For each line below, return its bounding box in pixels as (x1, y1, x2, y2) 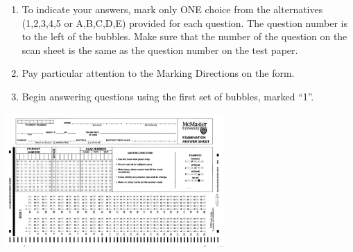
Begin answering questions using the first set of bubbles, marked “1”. (21, 89, 314, 103)
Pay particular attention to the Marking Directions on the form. (21, 66, 295, 80)
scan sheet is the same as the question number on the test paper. (21, 42, 298, 57)
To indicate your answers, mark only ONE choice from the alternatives (21, 2, 323, 16)
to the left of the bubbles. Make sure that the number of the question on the (21, 29, 347, 44)
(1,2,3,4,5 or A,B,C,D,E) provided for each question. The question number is (21, 15, 348, 30)
